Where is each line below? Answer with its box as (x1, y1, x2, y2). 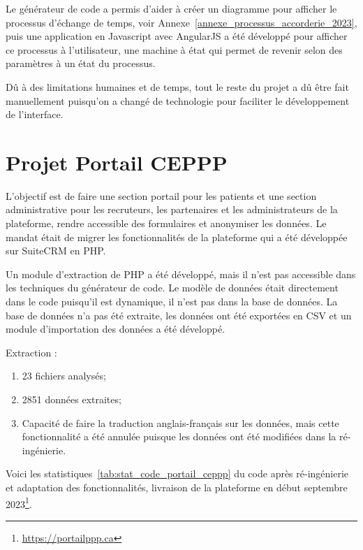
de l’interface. (6, 107, 64, 122)
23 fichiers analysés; (22, 368, 106, 383)
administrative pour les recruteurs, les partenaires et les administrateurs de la (6, 202, 338, 217)
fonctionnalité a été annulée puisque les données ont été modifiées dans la (22, 429, 336, 444)
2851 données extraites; (22, 392, 121, 406)
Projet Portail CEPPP (6, 147, 228, 176)
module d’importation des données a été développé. (6, 321, 225, 336)
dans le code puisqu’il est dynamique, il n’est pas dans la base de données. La (6, 294, 338, 309)
